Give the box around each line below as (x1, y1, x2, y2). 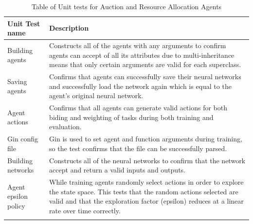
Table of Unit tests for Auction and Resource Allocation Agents (31, 1, 222, 11)
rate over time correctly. (49, 205, 121, 215)
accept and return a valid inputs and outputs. (49, 165, 185, 175)
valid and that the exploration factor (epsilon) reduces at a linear (49, 196, 244, 206)
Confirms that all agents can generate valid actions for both (49, 103, 227, 113)
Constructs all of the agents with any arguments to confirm (49, 40, 226, 51)
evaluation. (49, 121, 82, 132)
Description (49, 23, 89, 33)
